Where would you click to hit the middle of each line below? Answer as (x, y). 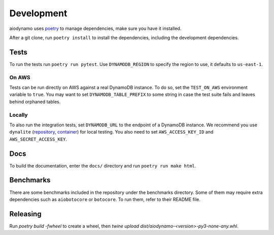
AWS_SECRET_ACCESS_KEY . (38, 139)
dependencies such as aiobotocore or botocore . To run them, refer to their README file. (105, 199)
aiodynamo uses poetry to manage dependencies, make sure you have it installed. (95, 28)
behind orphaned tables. (35, 102)
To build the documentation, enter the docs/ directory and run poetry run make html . (103, 165)
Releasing (25, 214)
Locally (19, 115)
